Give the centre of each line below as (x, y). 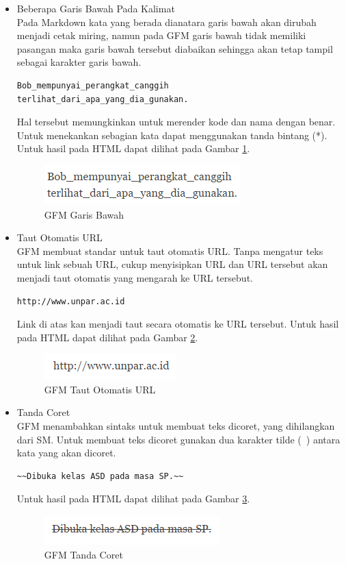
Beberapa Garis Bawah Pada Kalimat (96, 8)
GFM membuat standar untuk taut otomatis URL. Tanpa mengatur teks (170, 250)
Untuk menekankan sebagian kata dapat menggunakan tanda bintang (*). (172, 135)
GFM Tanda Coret (83, 554)
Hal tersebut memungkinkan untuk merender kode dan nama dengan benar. (176, 122)
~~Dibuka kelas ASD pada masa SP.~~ (100, 476)
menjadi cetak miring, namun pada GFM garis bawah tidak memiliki (161, 35)
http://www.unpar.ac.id (71, 301)
